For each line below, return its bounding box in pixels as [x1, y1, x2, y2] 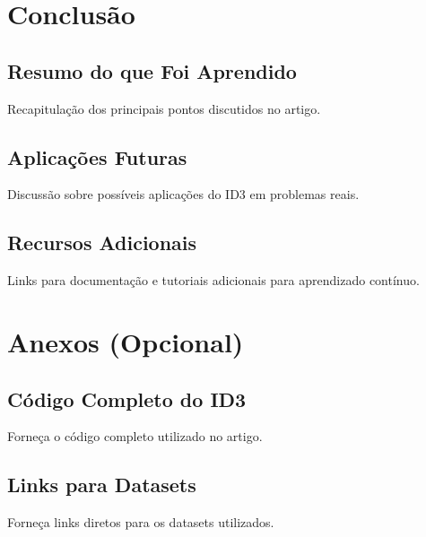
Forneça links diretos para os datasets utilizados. [7, 513, 274, 532]
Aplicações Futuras [7, 143, 187, 170]
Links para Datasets [7, 471, 196, 498]
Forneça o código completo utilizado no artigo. [7, 427, 263, 446]
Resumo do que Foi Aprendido [7, 56, 297, 84]
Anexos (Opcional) [7, 323, 244, 359]
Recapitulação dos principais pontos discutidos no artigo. [7, 99, 321, 117]
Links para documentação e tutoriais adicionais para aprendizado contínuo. [7, 271, 420, 290]
